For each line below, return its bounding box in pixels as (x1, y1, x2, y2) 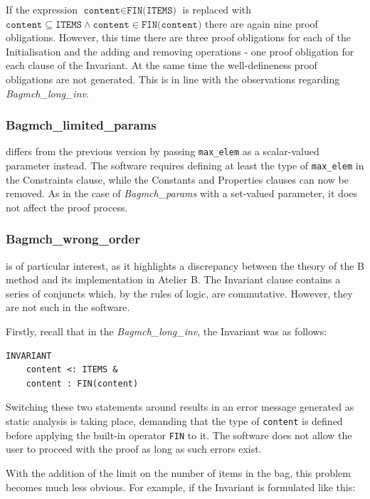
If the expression (6, 2, 78, 16)
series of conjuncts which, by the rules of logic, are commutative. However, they (6, 285, 353, 300)
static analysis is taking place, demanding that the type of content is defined (6, 414, 343, 429)
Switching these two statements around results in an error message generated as (6, 399, 354, 414)
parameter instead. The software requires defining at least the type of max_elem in (6, 158, 364, 173)
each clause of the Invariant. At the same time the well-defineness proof (6, 58, 317, 73)
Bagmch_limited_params (6, 116, 157, 134)
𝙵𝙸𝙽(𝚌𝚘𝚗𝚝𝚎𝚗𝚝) (141, 19, 202, 30)
